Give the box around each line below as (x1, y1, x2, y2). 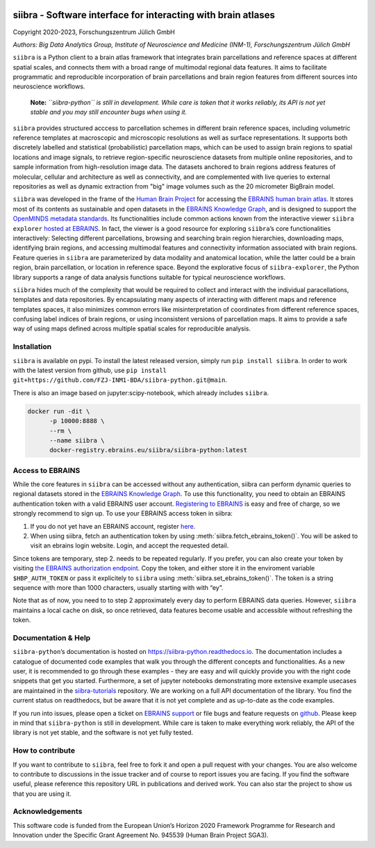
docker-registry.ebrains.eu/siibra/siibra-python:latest (49, 446, 248, 454)
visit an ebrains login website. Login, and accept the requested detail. (30, 541, 229, 550)
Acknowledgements (12, 807, 83, 817)
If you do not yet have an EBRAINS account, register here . (30, 522, 196, 530)
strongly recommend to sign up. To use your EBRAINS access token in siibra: (12, 509, 233, 518)
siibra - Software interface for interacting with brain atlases (12, 9, 276, 21)
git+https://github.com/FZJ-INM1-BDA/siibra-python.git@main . (12, 376, 227, 384)
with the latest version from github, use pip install (12, 366, 167, 374)
